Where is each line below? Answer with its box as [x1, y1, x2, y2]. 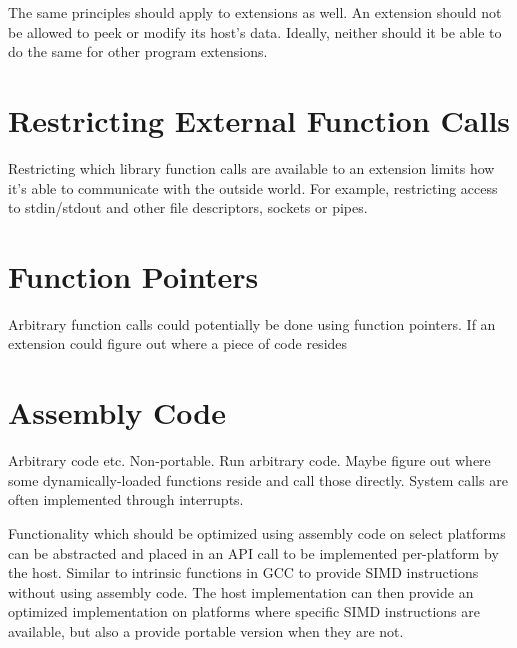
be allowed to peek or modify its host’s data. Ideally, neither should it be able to [8, 21, 502, 42]
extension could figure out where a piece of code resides [8, 333, 348, 354]
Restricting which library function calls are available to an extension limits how [8, 157, 495, 178]
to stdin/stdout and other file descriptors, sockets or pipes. [8, 197, 368, 218]
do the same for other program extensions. [8, 41, 268, 62]
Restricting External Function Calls [8, 99, 511, 140]
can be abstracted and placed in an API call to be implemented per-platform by [8, 542, 499, 563]
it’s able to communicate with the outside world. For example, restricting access [8, 177, 498, 198]
